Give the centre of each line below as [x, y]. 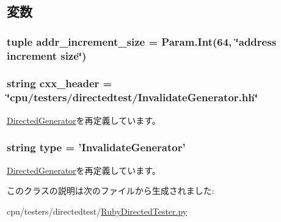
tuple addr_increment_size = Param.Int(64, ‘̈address [142, 41]
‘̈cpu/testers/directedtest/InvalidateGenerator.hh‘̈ [132, 97]
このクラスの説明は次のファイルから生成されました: [111, 191]
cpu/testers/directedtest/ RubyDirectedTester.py [97, 211]
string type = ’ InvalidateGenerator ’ [96, 147]
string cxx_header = [60, 83]
